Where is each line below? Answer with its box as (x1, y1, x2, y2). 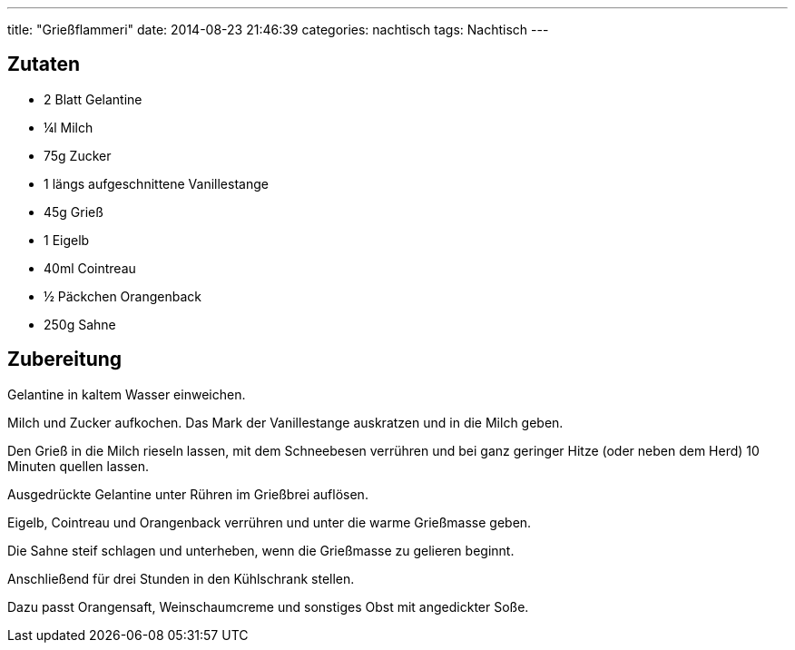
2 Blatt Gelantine (44, 91, 142, 107)
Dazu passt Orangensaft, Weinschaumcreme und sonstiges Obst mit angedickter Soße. (7, 598, 529, 615)
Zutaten (7, 53, 81, 76)
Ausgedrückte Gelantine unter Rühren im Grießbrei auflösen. (7, 486, 368, 502)
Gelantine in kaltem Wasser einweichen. (7, 386, 246, 402)
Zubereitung (7, 348, 123, 371)
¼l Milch (44, 119, 93, 135)
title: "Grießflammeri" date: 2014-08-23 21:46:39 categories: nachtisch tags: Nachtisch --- (7, 22, 549, 37)
